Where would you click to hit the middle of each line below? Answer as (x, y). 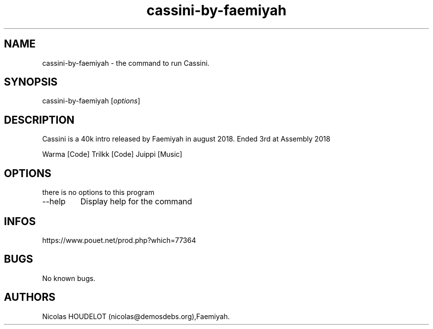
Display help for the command (136, 202)
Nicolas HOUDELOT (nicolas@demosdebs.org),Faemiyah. (136, 316)
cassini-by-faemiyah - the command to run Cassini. (126, 63)
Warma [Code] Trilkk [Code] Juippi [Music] (112, 154)
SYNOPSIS (31, 82)
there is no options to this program (98, 192)
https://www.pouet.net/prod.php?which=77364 (119, 240)
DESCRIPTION (39, 120)
